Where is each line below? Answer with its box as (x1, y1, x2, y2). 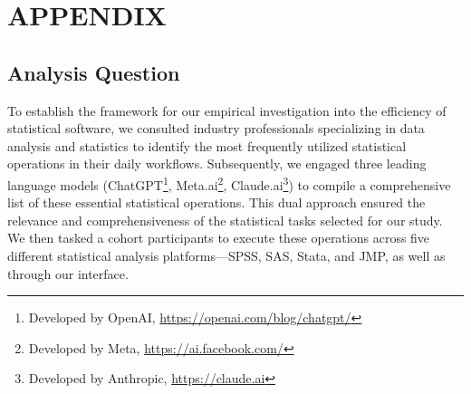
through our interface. (7, 264, 129, 283)
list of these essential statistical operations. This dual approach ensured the (7, 193, 426, 212)
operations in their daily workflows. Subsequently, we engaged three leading (7, 154, 427, 173)
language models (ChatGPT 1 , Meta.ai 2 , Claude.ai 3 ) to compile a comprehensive (7, 172, 451, 194)
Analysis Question (7, 58, 180, 86)
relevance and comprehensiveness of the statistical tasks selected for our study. (7, 210, 443, 229)
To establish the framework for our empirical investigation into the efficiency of (7, 101, 447, 120)
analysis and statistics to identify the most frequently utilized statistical (7, 136, 407, 155)
